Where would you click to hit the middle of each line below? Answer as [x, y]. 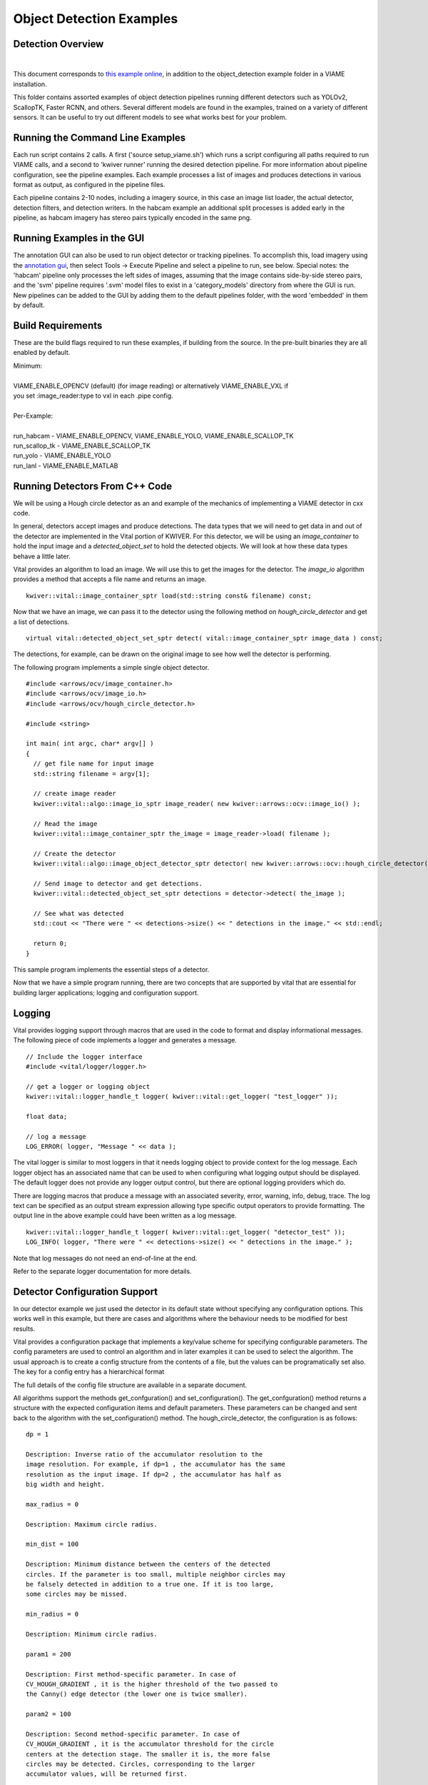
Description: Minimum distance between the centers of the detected [148, 1564]
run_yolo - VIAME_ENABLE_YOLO [62, 456]
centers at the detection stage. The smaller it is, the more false [148, 1754]
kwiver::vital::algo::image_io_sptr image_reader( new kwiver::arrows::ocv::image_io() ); [197, 804]
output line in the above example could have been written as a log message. [125, 1216]
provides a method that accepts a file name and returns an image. [110, 579]
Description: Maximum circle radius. [92, 1524]
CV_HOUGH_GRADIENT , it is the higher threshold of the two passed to [152, 1684]
